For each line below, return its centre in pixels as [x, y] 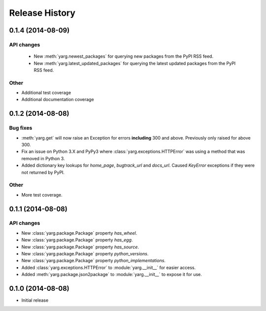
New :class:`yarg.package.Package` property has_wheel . [79, 233]
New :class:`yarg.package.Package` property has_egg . [77, 240]
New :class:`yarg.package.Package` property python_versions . [85, 254]
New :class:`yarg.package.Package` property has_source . [80, 247]
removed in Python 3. [43, 158]
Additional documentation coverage [58, 100]
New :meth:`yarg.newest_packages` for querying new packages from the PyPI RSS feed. [124, 56]
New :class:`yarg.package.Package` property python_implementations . [94, 261]
